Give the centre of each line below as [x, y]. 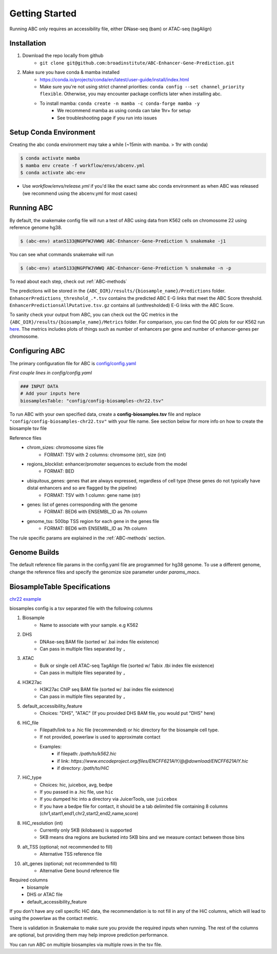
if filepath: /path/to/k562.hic [87, 754]
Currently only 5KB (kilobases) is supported [86, 830]
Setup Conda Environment [53, 132]
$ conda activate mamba [50, 158]
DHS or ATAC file [45, 894]
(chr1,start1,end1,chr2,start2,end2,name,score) [89, 814]
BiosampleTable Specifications [60, 587]
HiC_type [32, 778]
